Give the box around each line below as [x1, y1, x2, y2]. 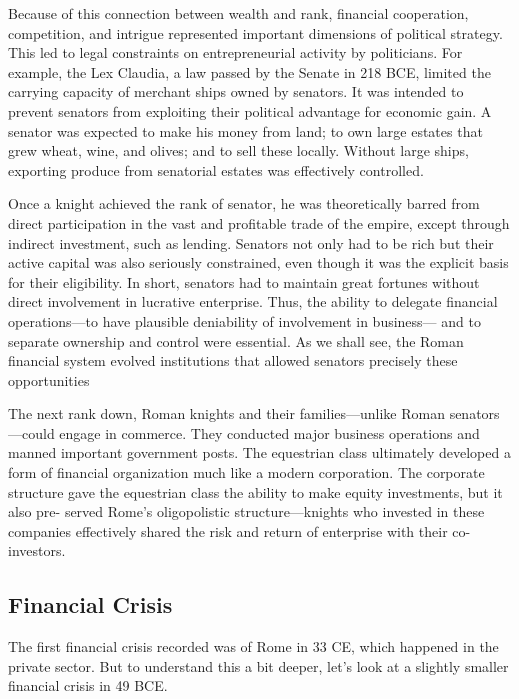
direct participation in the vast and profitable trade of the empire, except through [8, 212, 510, 233]
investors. [8, 540, 66, 561]
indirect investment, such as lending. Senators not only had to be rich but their [8, 232, 494, 253]
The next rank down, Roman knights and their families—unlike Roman [8, 403, 445, 424]
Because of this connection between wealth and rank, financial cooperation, [8, 3, 469, 23]
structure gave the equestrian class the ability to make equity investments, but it [8, 481, 503, 502]
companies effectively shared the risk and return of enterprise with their [8, 520, 448, 541]
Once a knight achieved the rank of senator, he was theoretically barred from [8, 193, 480, 214]
